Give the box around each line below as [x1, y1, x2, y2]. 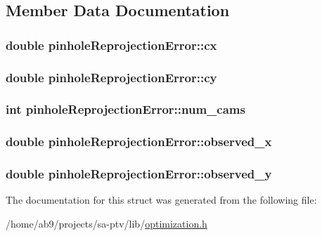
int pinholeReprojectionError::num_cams [6, 100, 245, 118]
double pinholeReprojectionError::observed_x [6, 133, 272, 150]
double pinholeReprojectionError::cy [6, 68, 217, 86]
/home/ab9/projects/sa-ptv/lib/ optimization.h [6, 216, 207, 230]
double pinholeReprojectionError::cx [6, 36, 217, 53]
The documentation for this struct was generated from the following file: [6, 192, 317, 207]
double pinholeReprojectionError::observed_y [6, 165, 272, 183]
